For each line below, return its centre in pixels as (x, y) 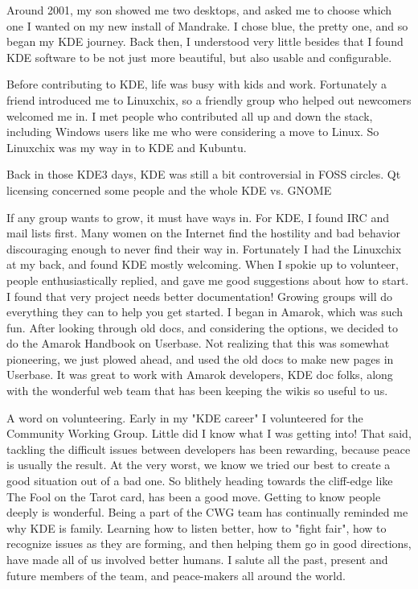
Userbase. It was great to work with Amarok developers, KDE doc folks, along (200, 375)
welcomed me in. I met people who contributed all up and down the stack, (190, 115)
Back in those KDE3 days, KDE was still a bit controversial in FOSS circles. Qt (204, 174)
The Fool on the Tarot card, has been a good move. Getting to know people (194, 496)
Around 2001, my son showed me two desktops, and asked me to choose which (199, 10)
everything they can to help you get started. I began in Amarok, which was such (205, 312)
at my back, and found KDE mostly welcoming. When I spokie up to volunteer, (203, 264)
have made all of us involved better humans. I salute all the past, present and (197, 559)
